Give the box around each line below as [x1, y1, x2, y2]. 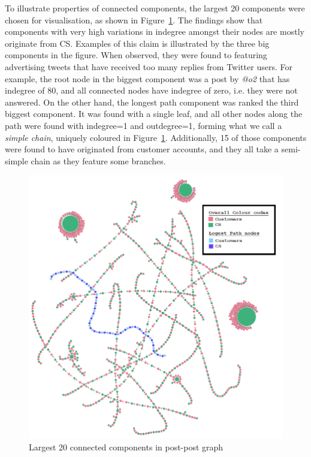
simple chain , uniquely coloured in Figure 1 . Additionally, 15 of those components [5, 131, 307, 143]
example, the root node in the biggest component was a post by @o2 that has [5, 72, 290, 85]
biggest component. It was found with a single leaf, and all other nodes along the [5, 107, 303, 120]
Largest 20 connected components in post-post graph [29, 440, 224, 453]
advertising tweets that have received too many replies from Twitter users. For [5, 60, 292, 73]
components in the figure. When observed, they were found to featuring [5, 49, 267, 61]
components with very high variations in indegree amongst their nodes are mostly [5, 25, 304, 38]
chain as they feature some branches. [31, 154, 166, 167]
